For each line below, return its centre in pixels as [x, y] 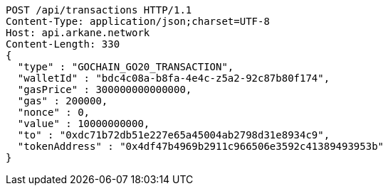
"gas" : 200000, [63, 101]
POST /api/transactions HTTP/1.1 [99, 10]
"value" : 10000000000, [84, 124]
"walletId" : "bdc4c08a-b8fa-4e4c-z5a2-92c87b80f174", [174, 78]
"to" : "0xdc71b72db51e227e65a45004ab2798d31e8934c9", [174, 135]
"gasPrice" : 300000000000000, [105, 89]
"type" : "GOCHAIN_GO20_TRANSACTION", [126, 67]
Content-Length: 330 [63, 44]
